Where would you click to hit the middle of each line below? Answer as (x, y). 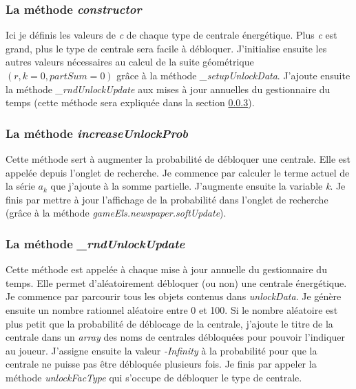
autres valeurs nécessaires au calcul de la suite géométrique (130, 62)
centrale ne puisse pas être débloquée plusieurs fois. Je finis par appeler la (161, 364)
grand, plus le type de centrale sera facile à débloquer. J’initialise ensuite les (166, 48)
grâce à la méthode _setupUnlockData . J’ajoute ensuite (233, 75)
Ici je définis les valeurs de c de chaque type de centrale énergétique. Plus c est (171, 35)
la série (20, 186)
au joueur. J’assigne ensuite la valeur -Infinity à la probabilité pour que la (161, 350)
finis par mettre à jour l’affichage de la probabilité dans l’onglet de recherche (167, 199)
